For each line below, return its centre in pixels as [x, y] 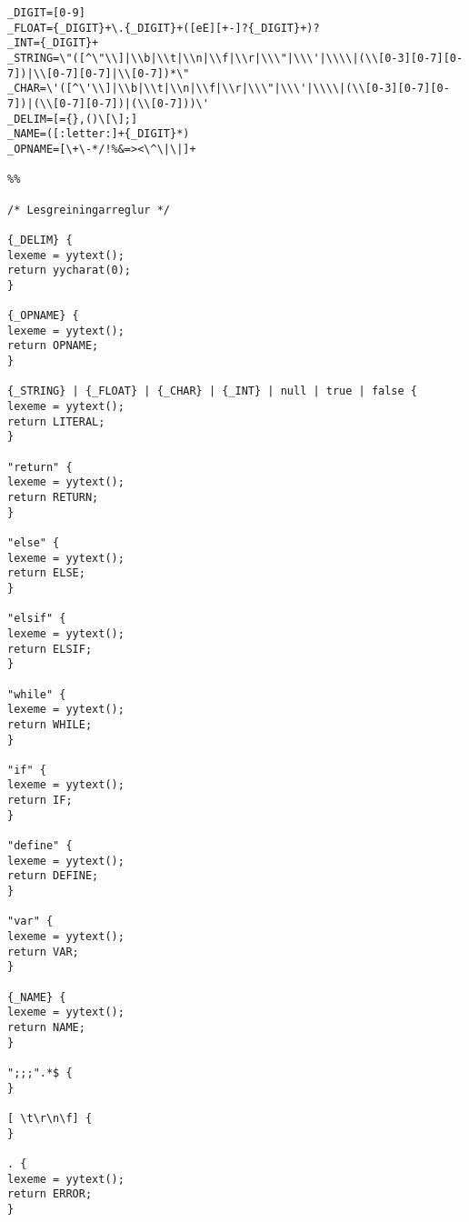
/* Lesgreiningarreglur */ [89, 210]
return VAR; [43, 952]
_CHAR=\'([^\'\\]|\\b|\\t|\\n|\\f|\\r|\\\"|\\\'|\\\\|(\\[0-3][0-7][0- [229, 89]
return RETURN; [53, 497]
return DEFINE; [53, 876]
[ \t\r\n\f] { [50, 1118]
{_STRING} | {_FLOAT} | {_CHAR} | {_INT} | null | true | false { [213, 391]
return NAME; [46, 1027]
